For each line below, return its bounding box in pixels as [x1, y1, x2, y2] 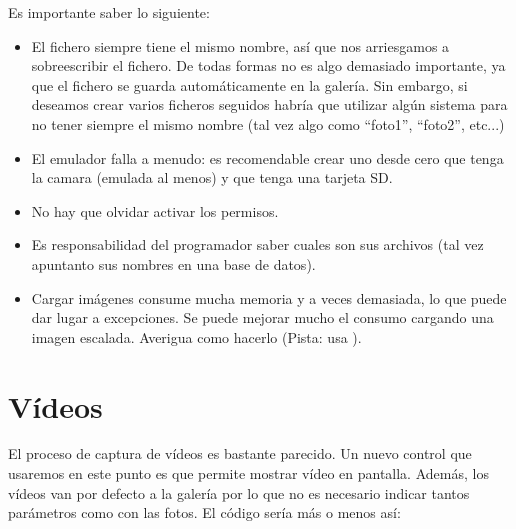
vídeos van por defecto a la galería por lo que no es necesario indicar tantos [8, 482, 470, 503]
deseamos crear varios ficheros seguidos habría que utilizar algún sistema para [31, 94, 508, 115]
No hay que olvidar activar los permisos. [31, 200, 279, 221]
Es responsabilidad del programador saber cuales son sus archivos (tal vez [31, 234, 484, 255]
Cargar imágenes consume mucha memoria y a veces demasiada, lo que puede [31, 287, 507, 308]
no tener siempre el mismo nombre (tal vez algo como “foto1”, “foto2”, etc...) [31, 113, 505, 134]
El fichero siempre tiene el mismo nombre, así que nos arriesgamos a [31, 35, 450, 56]
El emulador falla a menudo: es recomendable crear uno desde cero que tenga [31, 147, 504, 168]
